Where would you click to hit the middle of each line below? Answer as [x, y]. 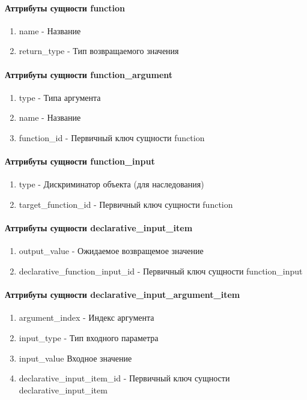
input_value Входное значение [75, 358]
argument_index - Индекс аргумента [87, 317]
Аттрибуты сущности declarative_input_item [99, 228]
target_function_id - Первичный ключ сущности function [126, 204]
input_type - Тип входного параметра [89, 337]
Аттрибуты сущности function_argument [89, 74]
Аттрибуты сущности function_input [80, 161]
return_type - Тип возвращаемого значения [99, 51]
